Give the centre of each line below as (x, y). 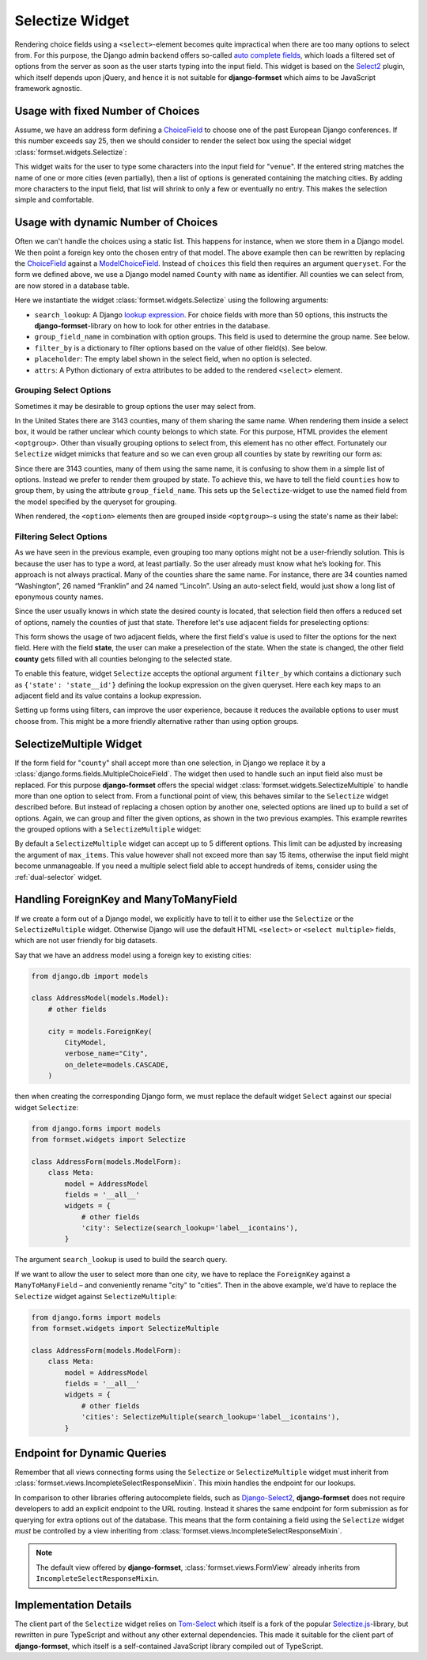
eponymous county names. (59, 597)
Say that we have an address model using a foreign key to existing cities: (133, 955)
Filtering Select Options (61, 536)
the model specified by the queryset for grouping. (96, 502)
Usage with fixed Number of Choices (107, 111)
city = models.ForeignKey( (100, 1031)
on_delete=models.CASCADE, (117, 1065)
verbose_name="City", (106, 1054)
